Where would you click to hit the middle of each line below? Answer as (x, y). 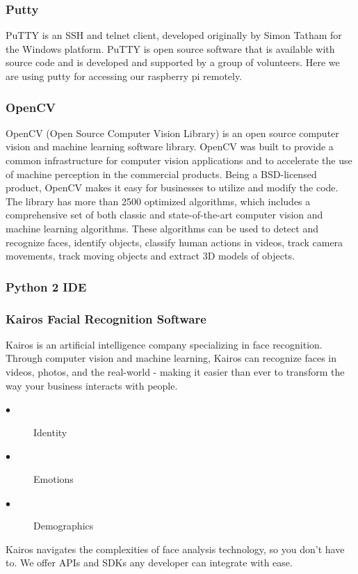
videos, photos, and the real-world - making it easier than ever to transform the (175, 372)
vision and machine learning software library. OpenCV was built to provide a (170, 146)
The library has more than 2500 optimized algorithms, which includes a (158, 201)
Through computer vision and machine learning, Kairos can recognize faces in (171, 358)
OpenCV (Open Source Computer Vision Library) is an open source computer (172, 133)
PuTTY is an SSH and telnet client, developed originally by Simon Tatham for (174, 35)
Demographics (64, 526)
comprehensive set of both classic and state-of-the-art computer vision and (164, 215)
